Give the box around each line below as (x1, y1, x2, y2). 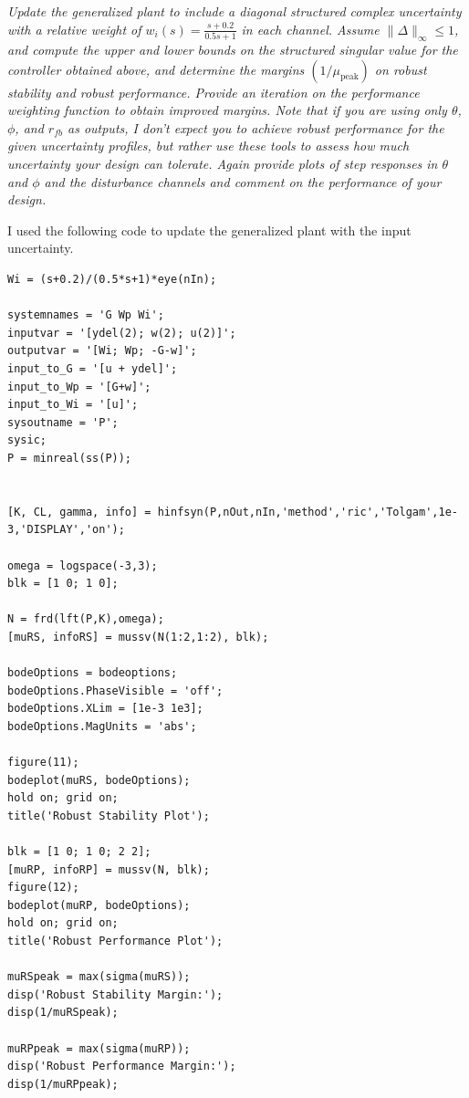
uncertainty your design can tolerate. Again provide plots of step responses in (7, 154, 438, 173)
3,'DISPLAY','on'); (7, 523, 125, 537)
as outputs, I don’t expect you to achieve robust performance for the (67, 118, 444, 137)
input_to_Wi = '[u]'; (7, 398, 139, 412)
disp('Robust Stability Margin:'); (7, 988, 224, 1001)
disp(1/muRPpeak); (7, 1077, 119, 1091)
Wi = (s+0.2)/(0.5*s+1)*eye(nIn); (7, 273, 217, 287)
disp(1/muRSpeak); (7, 1006, 119, 1020)
